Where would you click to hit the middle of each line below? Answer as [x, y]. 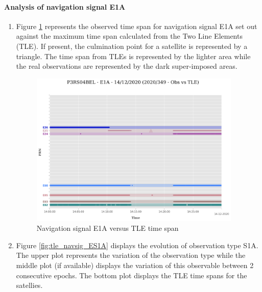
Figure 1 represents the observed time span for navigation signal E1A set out [137, 26]
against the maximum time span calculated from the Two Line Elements [129, 36]
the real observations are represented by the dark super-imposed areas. [127, 66]
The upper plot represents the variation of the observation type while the [131, 255]
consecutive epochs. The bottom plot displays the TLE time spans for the [132, 275]
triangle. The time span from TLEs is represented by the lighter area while [133, 56]
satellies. [29, 285]
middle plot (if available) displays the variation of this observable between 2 [135, 265]
